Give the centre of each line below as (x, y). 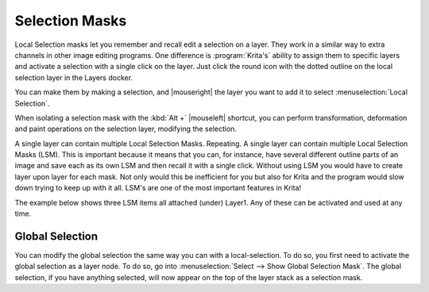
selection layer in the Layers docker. (74, 77)
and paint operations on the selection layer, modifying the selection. (126, 129)
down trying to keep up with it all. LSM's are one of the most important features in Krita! (158, 188)
